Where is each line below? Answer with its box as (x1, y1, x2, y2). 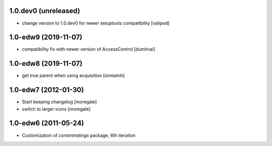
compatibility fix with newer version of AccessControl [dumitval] (22, 46, 156, 52)
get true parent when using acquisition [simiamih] (22, 73, 125, 79)
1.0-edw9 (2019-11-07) (9, 33, 83, 42)
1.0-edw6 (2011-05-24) (9, 119, 84, 127)
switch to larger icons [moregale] (22, 106, 91, 112)
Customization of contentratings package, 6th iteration (22, 132, 136, 138)
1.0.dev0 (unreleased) (9, 7, 81, 15)
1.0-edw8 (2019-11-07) (9, 59, 83, 68)
